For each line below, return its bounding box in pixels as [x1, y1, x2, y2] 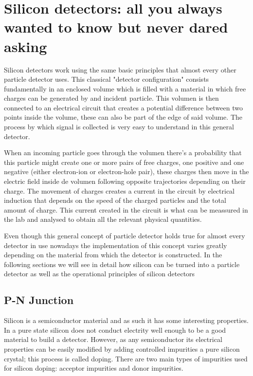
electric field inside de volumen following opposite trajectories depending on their [4, 176, 246, 186]
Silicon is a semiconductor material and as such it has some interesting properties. [4, 315, 249, 325]
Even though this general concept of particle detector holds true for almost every [4, 231, 245, 240]
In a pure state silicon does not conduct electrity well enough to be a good [4, 324, 226, 335]
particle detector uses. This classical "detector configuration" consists [4, 74, 209, 84]
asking [4, 36, 47, 56]
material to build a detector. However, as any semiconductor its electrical [4, 334, 222, 344]
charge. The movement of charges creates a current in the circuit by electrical [4, 185, 235, 196]
